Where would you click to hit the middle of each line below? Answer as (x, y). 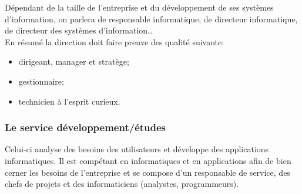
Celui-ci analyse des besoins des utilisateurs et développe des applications (137, 149)
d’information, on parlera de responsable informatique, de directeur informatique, (151, 19)
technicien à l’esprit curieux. (69, 101)
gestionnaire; (41, 81)
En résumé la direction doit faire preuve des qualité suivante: (115, 41)
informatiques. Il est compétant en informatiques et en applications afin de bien (148, 160)
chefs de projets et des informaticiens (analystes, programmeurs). (122, 184)
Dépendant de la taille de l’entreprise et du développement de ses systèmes (139, 7)
